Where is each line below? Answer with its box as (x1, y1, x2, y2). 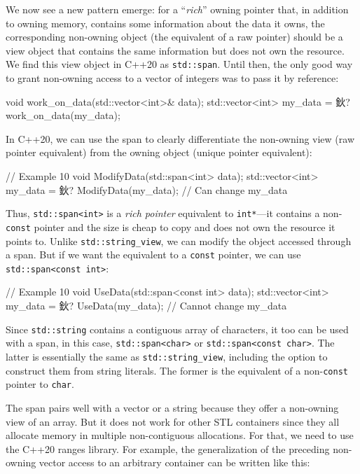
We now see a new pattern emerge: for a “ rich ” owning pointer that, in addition (6, 2, 349, 16)
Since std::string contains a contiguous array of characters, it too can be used (6, 321, 349, 336)
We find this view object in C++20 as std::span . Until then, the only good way (6, 57, 353, 71)
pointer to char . (6, 377, 74, 391)
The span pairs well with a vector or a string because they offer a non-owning (6, 400, 339, 414)
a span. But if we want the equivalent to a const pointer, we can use (6, 247, 301, 262)
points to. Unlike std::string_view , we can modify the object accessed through (6, 233, 352, 248)
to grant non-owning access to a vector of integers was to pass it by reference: (6, 71, 339, 85)
